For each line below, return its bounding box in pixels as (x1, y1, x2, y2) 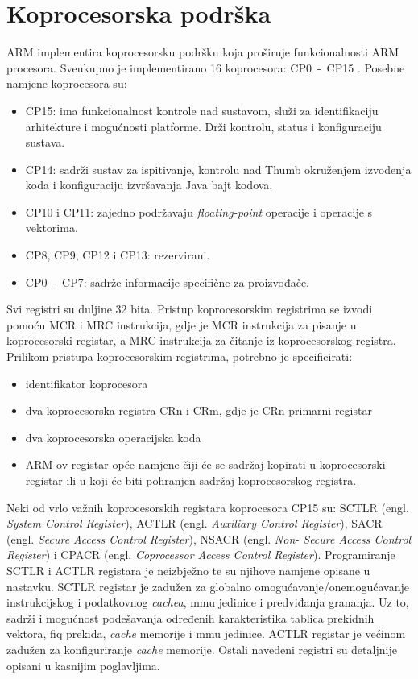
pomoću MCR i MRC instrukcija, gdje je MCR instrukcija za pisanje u (6, 316, 357, 333)
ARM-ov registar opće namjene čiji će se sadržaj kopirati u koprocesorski (25, 456, 386, 473)
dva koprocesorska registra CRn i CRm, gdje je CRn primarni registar (25, 402, 372, 419)
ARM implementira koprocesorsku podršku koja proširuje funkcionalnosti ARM (6, 43, 399, 60)
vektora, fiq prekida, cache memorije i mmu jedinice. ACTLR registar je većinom (6, 625, 406, 642)
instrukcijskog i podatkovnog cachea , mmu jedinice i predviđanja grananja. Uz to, (6, 594, 409, 611)
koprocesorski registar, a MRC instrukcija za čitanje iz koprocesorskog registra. (6, 332, 396, 349)
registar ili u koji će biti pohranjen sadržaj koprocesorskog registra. (25, 472, 357, 488)
